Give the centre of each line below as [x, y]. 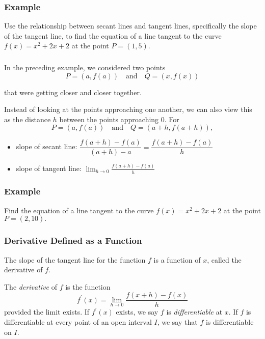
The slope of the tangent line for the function [75, 259]
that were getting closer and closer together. [73, 92]
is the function [88, 286]
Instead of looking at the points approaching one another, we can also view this [128, 109]
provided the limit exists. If [47, 312]
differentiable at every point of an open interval [78, 321]
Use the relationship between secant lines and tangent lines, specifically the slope [130, 26]
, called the [224, 259]
